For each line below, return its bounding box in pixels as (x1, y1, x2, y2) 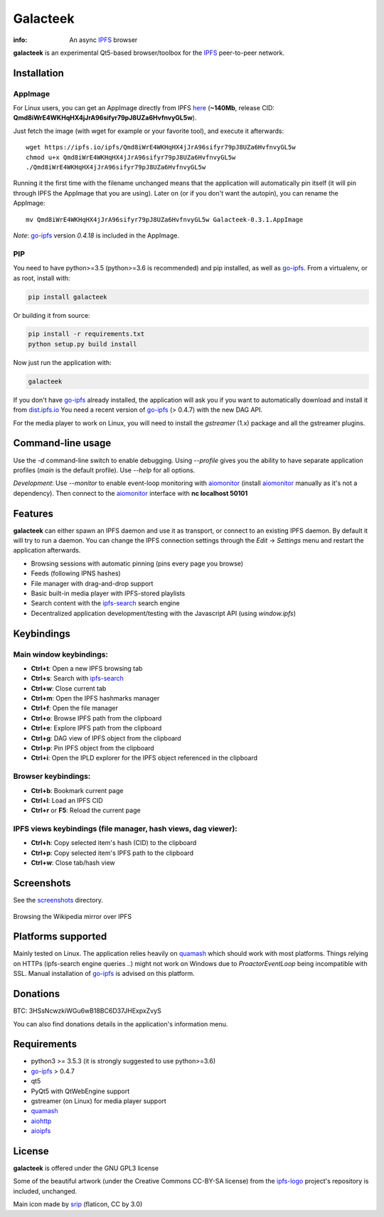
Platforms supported (13, 930, 107, 942)
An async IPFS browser (69, 36, 138, 44)
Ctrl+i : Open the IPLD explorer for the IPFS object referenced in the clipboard (31, 754, 258, 762)
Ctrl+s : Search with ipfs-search (31, 674, 124, 683)
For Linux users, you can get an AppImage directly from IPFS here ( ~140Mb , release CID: (13, 104, 275, 112)
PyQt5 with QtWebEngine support (31, 1087, 130, 1095)
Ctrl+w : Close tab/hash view (31, 859, 115, 867)
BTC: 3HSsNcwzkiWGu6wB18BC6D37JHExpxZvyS (13, 1006, 161, 1015)
